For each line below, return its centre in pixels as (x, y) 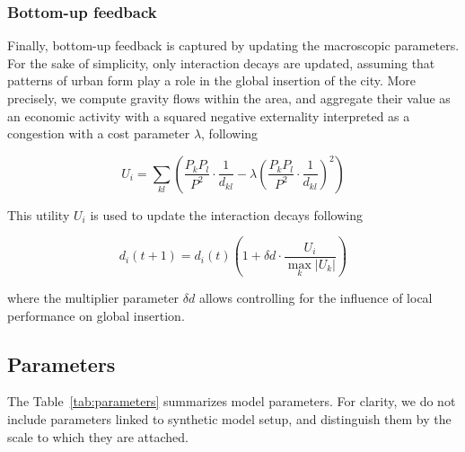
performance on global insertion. (96, 315)
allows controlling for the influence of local (316, 298)
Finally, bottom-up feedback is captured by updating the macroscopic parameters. (233, 45)
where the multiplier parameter (93, 298)
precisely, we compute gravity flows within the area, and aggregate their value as (229, 98)
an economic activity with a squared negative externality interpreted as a (209, 115)
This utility (39, 214)
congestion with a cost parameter (99, 133)
